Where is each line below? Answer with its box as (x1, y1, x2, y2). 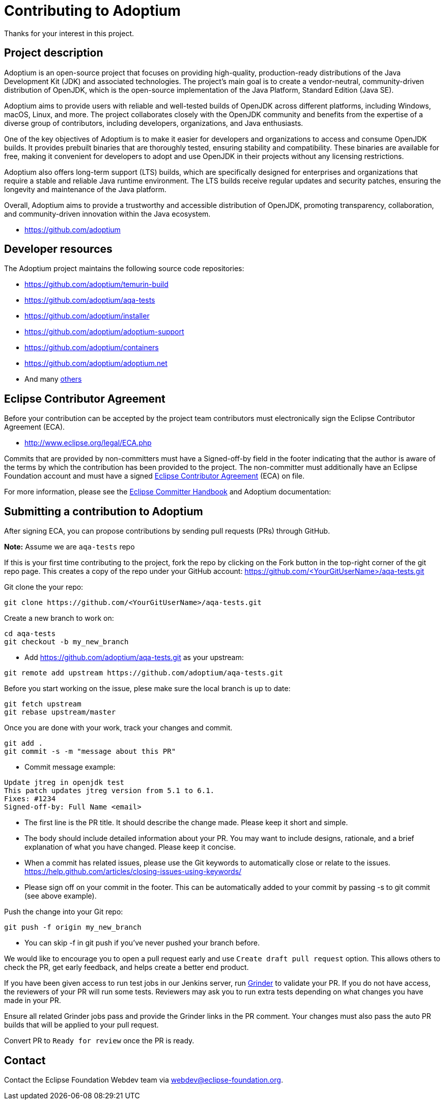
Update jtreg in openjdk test (4, 778, 125, 787)
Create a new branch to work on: (4, 614, 114, 623)
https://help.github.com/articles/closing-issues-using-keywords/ (24, 867, 242, 876)
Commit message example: (24, 763, 116, 772)
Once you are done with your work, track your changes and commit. (4, 723, 233, 732)
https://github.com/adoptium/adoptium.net (24, 359, 168, 368)
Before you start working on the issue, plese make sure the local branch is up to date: (4, 684, 291, 693)
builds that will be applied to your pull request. (4, 1020, 159, 1030)
